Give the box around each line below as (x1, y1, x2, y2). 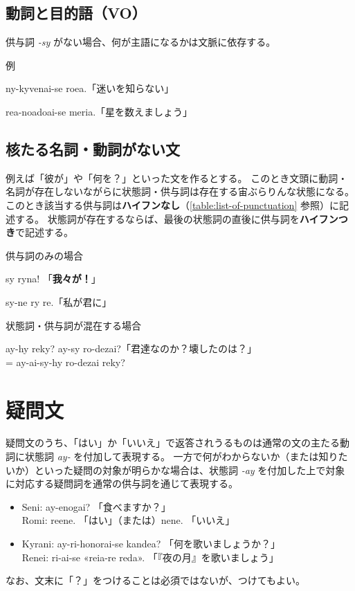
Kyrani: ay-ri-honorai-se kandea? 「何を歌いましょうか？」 (21, 536, 280, 550)
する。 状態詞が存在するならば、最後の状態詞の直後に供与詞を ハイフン (15, 211, 338, 226)
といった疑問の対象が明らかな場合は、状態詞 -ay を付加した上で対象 (34, 462, 345, 477)
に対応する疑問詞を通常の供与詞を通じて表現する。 (6, 476, 238, 491)
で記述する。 (15, 225, 73, 239)
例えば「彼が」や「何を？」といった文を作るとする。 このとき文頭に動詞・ (6, 170, 348, 185)
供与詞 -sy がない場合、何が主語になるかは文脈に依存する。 (6, 35, 276, 49)
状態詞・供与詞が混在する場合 (6, 318, 141, 332)
